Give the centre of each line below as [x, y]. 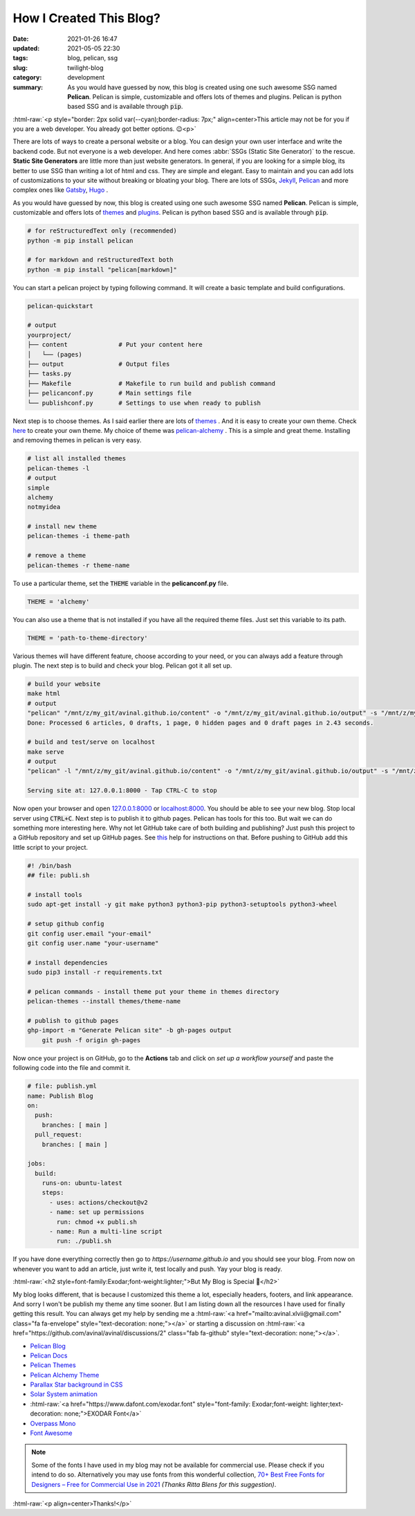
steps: [53, 1193]
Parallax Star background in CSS [76, 1384]
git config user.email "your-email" [90, 934]
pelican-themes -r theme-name [79, 565]
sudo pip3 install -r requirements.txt [95, 972]
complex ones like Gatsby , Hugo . [61, 190]
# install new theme [62, 527]
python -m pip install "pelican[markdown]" [102, 269]
